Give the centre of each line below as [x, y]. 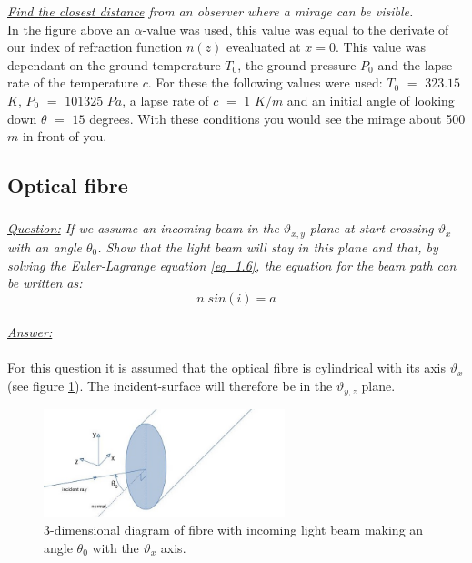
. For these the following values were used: [265, 82]
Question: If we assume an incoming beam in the [143, 228]
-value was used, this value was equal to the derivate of [296, 29]
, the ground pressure [297, 64]
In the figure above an [69, 29]
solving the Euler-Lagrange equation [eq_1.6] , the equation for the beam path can [232, 265]
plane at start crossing [372, 228]
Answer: [30, 332]
